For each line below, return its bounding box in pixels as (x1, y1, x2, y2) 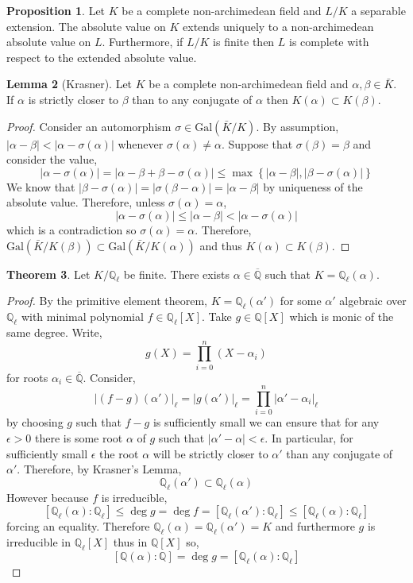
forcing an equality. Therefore (6, 518, 150, 535)
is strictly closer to (28, 91, 119, 107)
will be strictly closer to (152, 445, 268, 461)
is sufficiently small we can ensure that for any (152, 414, 380, 430)
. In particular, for (264, 429, 353, 446)
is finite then (213, 33, 275, 50)
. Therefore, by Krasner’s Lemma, (17, 461, 182, 477)
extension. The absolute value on (6, 17, 166, 34)
